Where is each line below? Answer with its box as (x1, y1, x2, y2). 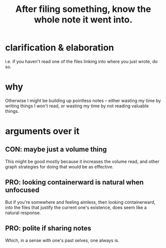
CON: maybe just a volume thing (5, 145, 107, 154)
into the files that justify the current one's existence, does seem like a (5, 204, 147, 210)
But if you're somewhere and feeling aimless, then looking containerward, (5, 199, 156, 205)
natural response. (5, 210, 41, 216)
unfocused (5, 186, 40, 194)
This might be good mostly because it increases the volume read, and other (5, 158, 160, 165)
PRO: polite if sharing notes (5, 224, 92, 233)
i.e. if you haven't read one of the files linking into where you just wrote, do (5, 58, 158, 64)
